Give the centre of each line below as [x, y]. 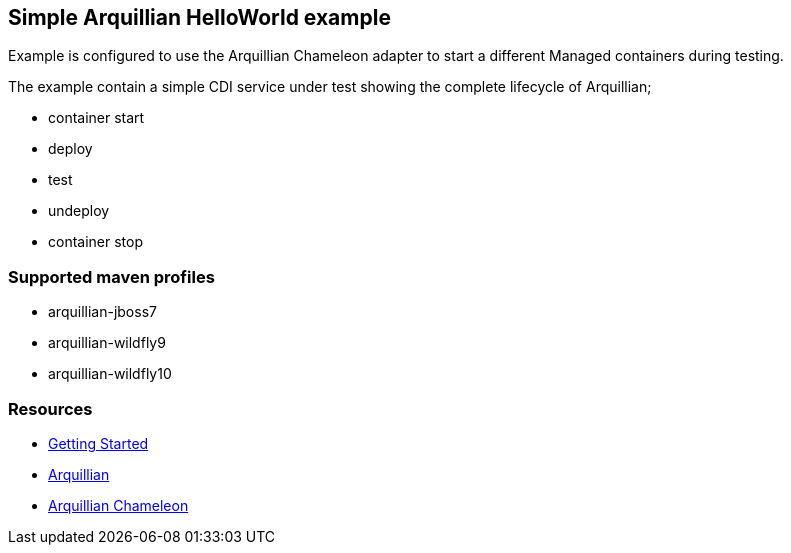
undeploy [79, 211]
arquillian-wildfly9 [107, 343]
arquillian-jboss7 [102, 312]
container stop [96, 242]
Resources [50, 408]
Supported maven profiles [111, 276]
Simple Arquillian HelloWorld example [199, 17]
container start [96, 118]
